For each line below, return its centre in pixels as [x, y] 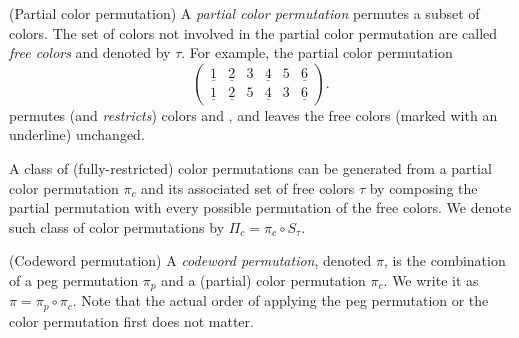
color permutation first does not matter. [131, 320]
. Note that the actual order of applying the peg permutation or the [280, 300]
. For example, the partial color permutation [317, 52]
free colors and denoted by [90, 52]
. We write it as [431, 279]
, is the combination [444, 260]
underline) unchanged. [77, 134]
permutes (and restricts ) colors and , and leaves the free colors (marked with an [253, 114]
